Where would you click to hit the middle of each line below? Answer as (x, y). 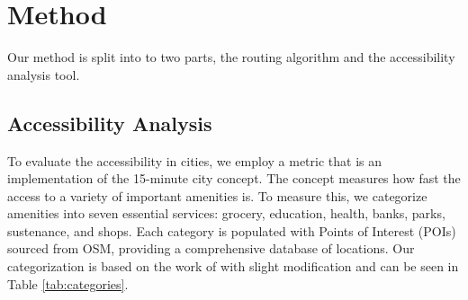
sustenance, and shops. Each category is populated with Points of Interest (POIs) (232, 230)
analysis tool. (44, 74)
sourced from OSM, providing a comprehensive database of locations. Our (211, 248)
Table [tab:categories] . (68, 283)
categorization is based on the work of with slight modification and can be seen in (233, 266)
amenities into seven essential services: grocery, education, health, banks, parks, (226, 213)
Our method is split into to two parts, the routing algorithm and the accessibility (231, 57)
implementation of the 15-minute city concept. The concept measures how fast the (234, 178)
